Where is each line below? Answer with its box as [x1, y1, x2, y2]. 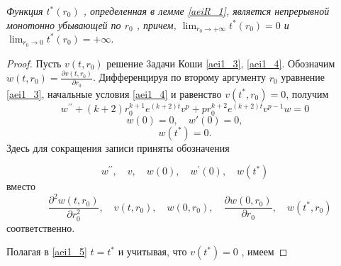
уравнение [281, 70, 325, 84]
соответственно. [6, 220, 75, 235]
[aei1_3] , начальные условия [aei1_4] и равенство [6, 86, 222, 101]
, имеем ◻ [241, 244, 288, 259]
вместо [6, 179, 35, 194]
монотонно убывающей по [6, 17, 121, 32]
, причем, [136, 17, 177, 32]
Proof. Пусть [6, 55, 62, 70]
